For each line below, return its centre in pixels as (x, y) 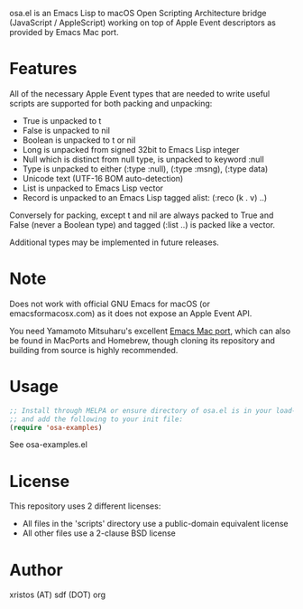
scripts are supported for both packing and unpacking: (111, 103)
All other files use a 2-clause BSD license (99, 533)
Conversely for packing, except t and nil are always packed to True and (142, 215)
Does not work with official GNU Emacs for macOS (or (110, 304)
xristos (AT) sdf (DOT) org (58, 595)
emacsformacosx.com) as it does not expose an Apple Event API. (131, 313)
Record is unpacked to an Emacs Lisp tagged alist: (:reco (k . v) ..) (145, 197)
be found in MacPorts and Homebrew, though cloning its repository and (142, 340)
